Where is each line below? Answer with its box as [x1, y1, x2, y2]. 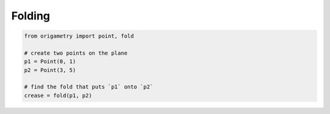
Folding [11, 9, 50, 22]
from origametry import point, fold [24, 33, 134, 39]
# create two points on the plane [24, 49, 128, 56]
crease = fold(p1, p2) [24, 92, 92, 99]
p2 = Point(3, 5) [24, 67, 76, 73]
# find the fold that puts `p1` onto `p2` [24, 84, 153, 90]
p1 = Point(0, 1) [24, 58, 76, 65]
